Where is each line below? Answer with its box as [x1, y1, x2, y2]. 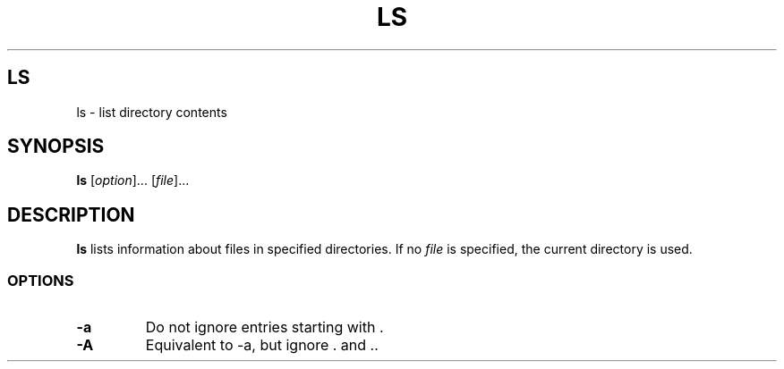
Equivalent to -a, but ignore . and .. [145, 336, 379, 355]
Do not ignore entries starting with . [145, 318, 384, 337]
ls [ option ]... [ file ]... [76, 172, 190, 189]
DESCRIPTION [7, 203, 135, 226]
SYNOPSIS [7, 135, 105, 158]
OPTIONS [7, 271, 74, 289]
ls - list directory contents [76, 104, 227, 120]
